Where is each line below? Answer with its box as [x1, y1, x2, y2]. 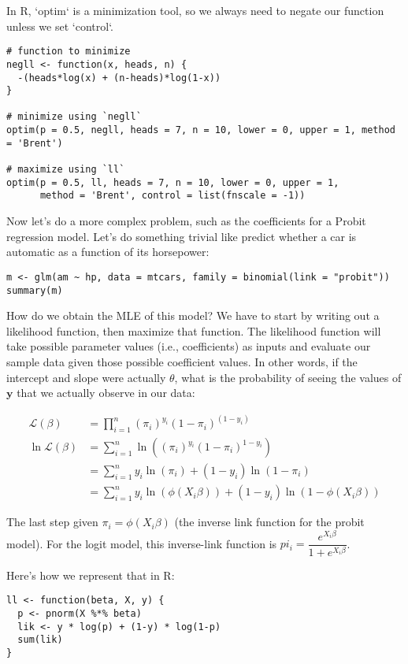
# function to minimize [6, 46, 131, 57]
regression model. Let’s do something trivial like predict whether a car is [6, 228, 357, 244]
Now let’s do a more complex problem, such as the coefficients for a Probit [6, 213, 366, 229]
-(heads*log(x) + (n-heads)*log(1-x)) [17, 72, 221, 83]
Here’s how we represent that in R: [6, 566, 175, 583]
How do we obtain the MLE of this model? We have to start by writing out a [6, 307, 380, 324]
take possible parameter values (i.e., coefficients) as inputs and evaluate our [6, 338, 371, 354]
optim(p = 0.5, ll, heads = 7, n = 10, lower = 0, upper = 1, [6, 176, 339, 188]
